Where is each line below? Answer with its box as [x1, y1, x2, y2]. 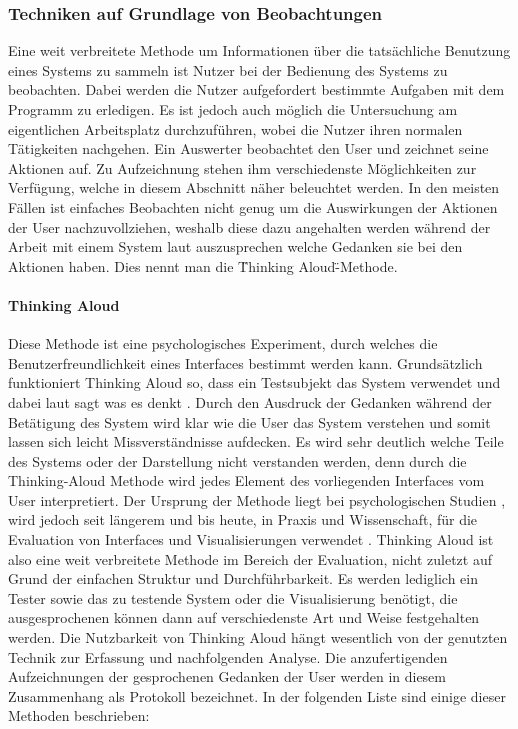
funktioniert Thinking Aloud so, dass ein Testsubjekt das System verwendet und [8, 372, 501, 393]
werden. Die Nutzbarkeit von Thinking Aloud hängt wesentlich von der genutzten [8, 627, 508, 648]
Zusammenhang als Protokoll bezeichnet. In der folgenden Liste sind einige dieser [8, 685, 506, 706]
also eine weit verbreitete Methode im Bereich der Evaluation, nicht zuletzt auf [8, 548, 492, 569]
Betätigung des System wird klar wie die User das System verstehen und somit [8, 411, 491, 432]
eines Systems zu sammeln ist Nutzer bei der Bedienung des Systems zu [8, 59, 448, 80]
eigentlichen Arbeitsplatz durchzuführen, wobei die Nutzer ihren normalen [8, 118, 463, 139]
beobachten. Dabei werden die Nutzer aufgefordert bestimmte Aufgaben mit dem [8, 79, 505, 100]
